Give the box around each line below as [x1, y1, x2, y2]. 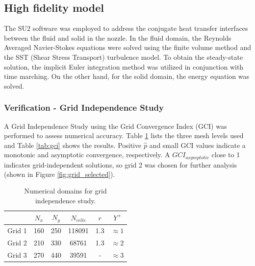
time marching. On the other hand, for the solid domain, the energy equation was [4, 71, 250, 81]
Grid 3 [7, 249, 27, 260]
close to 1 [211, 149, 240, 160]
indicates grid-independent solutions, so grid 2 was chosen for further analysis [4, 159, 237, 169]
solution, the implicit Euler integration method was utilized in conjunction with [4, 61, 244, 72]
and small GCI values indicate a [149, 140, 246, 150]
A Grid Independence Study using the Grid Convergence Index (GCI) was [4, 121, 227, 131]
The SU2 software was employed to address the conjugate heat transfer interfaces [4, 23, 248, 33]
